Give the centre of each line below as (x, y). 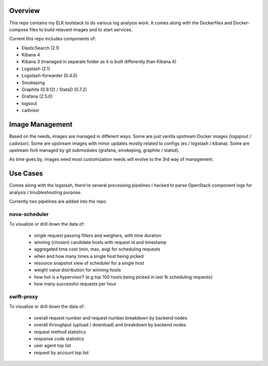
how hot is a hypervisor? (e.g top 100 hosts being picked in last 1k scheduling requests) (123, 277)
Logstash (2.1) (36, 68)
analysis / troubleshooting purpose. (45, 192)
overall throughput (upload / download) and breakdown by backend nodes (110, 325)
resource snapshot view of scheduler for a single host (89, 263)
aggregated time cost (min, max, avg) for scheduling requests (97, 249)
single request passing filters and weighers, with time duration (98, 235)
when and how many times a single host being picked (89, 256)
